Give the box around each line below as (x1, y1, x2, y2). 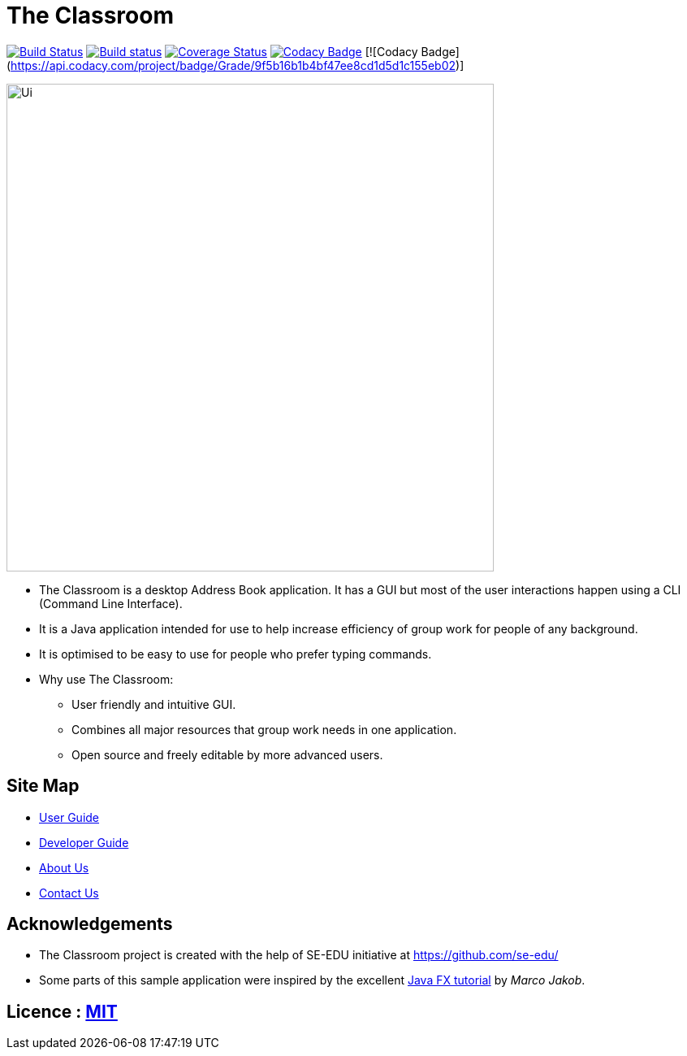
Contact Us (39, 885, 99, 900)
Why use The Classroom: (39, 671, 174, 686)
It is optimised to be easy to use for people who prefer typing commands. (39, 646, 432, 661)
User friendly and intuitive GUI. (71, 697, 236, 711)
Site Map (6, 776, 80, 797)
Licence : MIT (6, 1001, 118, 1022)
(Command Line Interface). (39, 596, 183, 611)
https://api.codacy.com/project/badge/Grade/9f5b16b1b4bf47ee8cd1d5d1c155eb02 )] (11, 58, 464, 72)
